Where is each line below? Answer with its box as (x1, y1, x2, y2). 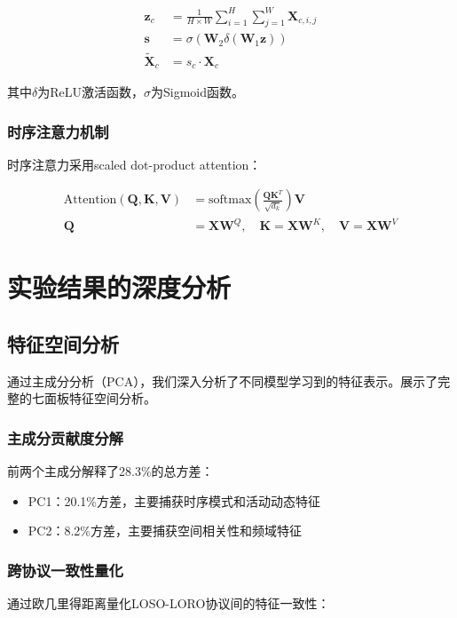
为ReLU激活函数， (37, 83, 144, 101)
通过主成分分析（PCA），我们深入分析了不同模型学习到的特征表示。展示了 (7, 371, 438, 390)
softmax (209, 194, 252, 207)
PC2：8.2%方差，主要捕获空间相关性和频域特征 (28, 521, 302, 540)
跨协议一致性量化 (7, 559, 123, 581)
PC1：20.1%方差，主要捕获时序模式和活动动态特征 (28, 491, 320, 510)
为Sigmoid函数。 (151, 83, 245, 101)
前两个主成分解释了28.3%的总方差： (7, 462, 214, 480)
